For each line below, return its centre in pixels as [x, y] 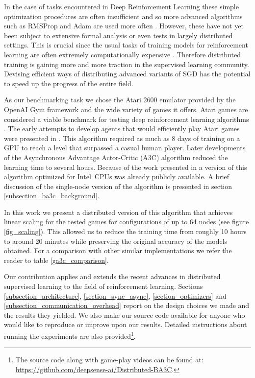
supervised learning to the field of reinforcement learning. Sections [103, 286]
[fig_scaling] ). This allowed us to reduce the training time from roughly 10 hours [125, 231]
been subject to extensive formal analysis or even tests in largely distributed [118, 35]
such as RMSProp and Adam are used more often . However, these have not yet [124, 26]
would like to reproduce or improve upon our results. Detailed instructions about [126, 324]
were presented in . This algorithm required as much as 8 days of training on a [122, 138]
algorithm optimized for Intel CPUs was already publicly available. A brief [117, 177]
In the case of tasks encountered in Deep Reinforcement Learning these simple [121, 6]
